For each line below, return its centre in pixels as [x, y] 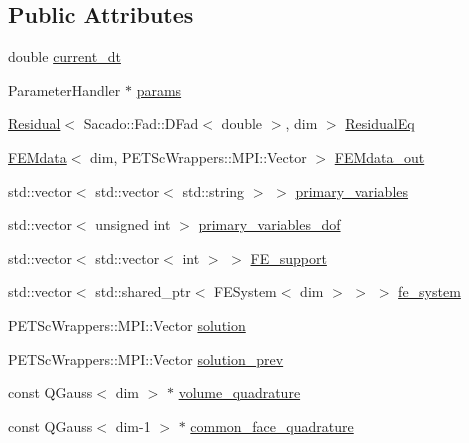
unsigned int [133, 224]
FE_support [288, 257]
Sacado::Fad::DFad [141, 123]
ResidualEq [380, 123]
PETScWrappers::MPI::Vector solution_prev [146, 358]
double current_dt [64, 56]
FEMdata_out [379, 156]
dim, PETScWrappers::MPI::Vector [198, 156]
